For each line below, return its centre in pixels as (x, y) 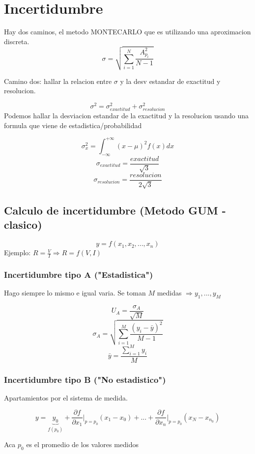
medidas (169, 293)
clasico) (23, 225)
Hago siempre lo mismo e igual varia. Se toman (75, 293)
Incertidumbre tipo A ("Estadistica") (79, 274)
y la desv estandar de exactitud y (170, 81)
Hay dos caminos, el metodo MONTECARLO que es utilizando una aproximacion (127, 32)
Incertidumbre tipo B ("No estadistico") (85, 379)
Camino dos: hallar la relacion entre (58, 81)
